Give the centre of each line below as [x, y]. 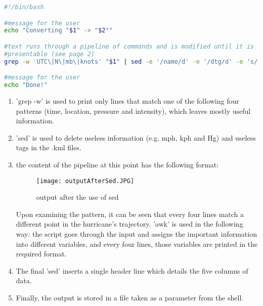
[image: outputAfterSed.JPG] [85, 181]
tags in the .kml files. [49, 147]
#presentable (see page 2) [49, 54]
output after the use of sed [77, 197]
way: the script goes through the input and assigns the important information [136, 233]
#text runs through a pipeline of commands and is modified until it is [129, 46]
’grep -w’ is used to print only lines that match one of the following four [127, 100]
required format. [41, 254]
